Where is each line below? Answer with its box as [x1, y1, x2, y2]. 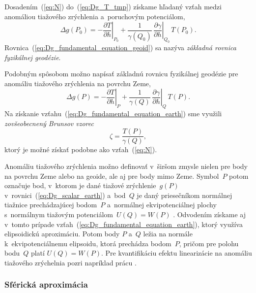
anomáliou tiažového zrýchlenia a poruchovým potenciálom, [4, 11, 185, 21]
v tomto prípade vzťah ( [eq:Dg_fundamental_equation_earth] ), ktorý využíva [4, 219, 243, 229]
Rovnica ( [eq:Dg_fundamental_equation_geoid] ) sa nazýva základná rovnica [4, 42, 236, 52]
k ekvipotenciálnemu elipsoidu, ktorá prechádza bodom [4, 238, 171, 248]
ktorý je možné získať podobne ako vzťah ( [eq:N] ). [4, 144, 157, 155]
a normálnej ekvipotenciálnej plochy [107, 199, 217, 210]
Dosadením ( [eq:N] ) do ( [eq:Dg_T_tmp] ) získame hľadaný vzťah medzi [4, 1, 222, 11]
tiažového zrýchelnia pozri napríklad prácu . [4, 257, 137, 267]
